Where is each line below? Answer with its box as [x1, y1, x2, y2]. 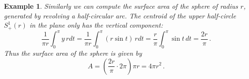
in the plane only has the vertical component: [29, 20, 163, 30]
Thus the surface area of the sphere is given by [4, 47, 142, 58]
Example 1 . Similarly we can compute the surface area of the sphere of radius [4, 1, 238, 11]
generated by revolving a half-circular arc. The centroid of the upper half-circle [4, 10, 236, 20]
